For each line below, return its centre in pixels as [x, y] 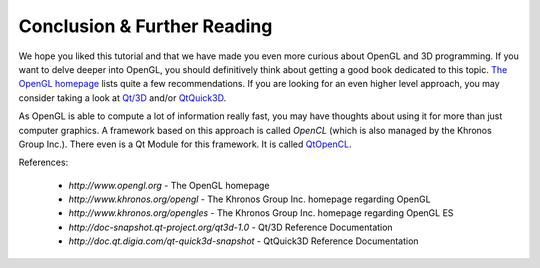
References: [43, 162]
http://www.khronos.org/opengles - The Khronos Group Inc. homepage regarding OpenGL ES [261, 213]
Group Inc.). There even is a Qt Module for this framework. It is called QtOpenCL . [185, 144]
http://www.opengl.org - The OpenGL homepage [169, 185]
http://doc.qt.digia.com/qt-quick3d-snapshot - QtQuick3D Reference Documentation [243, 241]
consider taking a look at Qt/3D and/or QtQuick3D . [122, 97]
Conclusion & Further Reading [145, 26]
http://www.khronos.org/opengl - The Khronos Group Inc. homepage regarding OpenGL [249, 199]
